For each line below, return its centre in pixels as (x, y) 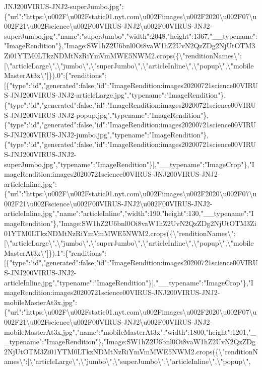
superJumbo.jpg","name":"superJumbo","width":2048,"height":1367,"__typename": (131, 35)
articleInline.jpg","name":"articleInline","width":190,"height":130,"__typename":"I (129, 213)
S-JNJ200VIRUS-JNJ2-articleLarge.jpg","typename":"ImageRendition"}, (115, 95)
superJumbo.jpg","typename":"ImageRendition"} (79, 164)
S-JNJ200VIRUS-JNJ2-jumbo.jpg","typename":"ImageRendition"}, (107, 134)
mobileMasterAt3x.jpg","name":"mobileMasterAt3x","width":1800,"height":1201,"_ (130, 331)
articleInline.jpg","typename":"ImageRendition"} (78, 282)
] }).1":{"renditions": (77, 252)
